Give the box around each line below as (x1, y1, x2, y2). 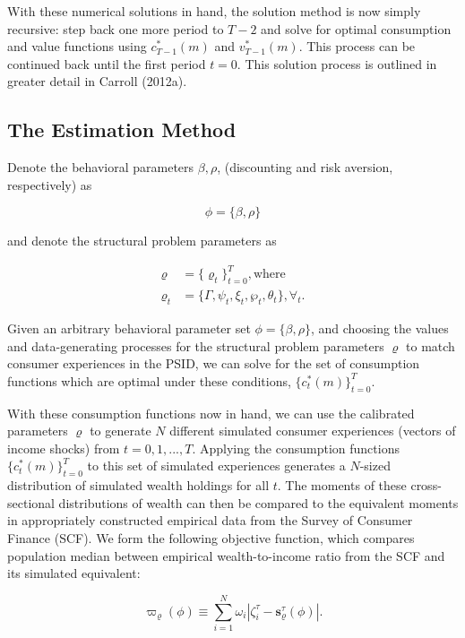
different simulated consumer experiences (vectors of (169, 421, 456, 440)
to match (406, 336, 455, 355)
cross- (410, 476, 442, 495)
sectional (7, 493, 55, 512)
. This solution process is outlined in (237, 54, 437, 73)
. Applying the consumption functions (192, 438, 400, 457)
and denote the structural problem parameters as (7, 231, 277, 250)
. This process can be (298, 37, 416, 56)
